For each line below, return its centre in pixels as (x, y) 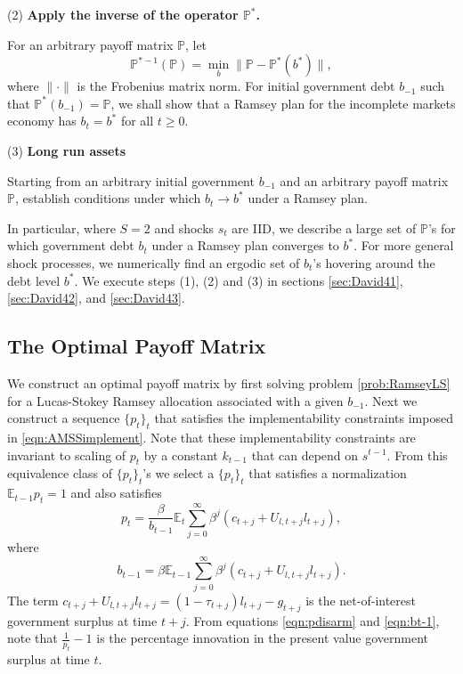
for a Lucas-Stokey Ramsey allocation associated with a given (175, 400)
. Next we (391, 400)
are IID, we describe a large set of (324, 227)
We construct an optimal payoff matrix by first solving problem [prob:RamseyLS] (229, 382)
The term (33, 600)
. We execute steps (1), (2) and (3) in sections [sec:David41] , (239, 280)
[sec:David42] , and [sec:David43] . (96, 298)
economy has (42, 121)
